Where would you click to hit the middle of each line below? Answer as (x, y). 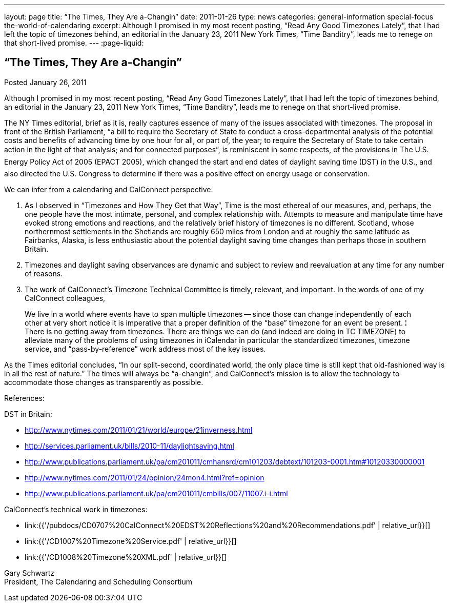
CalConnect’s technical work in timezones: (76, 509)
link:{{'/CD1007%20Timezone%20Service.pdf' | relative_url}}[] (131, 541)
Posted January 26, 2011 (45, 82)
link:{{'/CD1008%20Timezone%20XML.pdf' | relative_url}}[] (126, 557)
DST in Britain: (28, 414)
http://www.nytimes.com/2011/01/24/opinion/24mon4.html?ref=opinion (145, 477)
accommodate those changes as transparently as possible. (104, 382)
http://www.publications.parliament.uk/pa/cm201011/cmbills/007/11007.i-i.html (156, 493)
